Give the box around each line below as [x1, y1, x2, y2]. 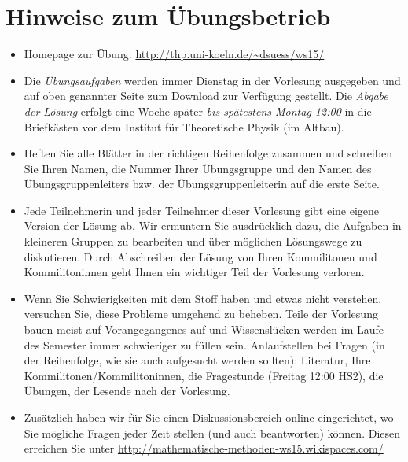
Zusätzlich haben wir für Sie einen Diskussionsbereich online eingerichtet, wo [24, 409, 394, 425]
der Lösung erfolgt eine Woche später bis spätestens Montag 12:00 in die [24, 102, 372, 119]
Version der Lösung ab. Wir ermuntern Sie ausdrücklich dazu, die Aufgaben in [24, 217, 402, 234]
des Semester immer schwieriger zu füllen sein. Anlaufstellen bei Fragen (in [24, 336, 385, 353]
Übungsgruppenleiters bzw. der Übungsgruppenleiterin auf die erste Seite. [24, 176, 380, 192]
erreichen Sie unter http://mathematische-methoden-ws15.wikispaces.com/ [24, 440, 384, 456]
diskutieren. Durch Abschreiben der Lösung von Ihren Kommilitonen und [24, 248, 377, 264]
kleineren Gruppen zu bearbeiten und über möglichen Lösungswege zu [24, 233, 362, 249]
